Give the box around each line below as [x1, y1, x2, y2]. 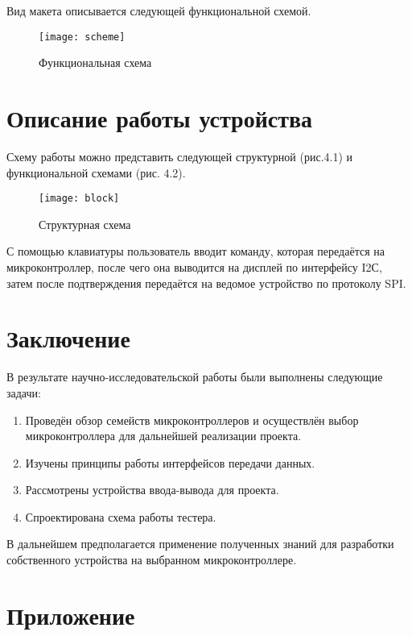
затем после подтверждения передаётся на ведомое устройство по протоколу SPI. [6, 274, 406, 291]
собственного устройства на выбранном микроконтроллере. [6, 551, 297, 568]
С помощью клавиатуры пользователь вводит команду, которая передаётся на [6, 243, 385, 260]
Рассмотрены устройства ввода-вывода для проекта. [25, 481, 279, 498]
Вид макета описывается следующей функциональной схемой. [6, 2, 311, 19]
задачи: [6, 384, 41, 401]
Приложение [6, 598, 135, 631]
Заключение [6, 322, 130, 355]
